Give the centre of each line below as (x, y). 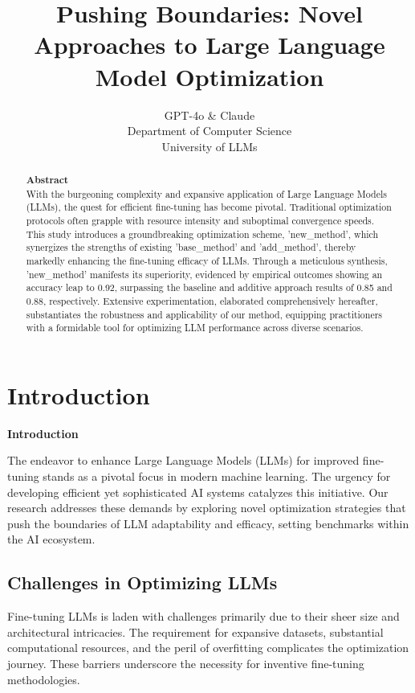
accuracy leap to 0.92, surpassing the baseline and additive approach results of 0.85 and (209, 287)
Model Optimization (210, 76)
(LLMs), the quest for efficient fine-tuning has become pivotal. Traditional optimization (209, 207)
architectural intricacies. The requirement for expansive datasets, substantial (195, 631)
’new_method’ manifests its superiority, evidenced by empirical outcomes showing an (204, 274)
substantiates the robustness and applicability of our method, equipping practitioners (204, 314)
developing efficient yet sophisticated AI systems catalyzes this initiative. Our (198, 492)
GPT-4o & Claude (210, 115)
